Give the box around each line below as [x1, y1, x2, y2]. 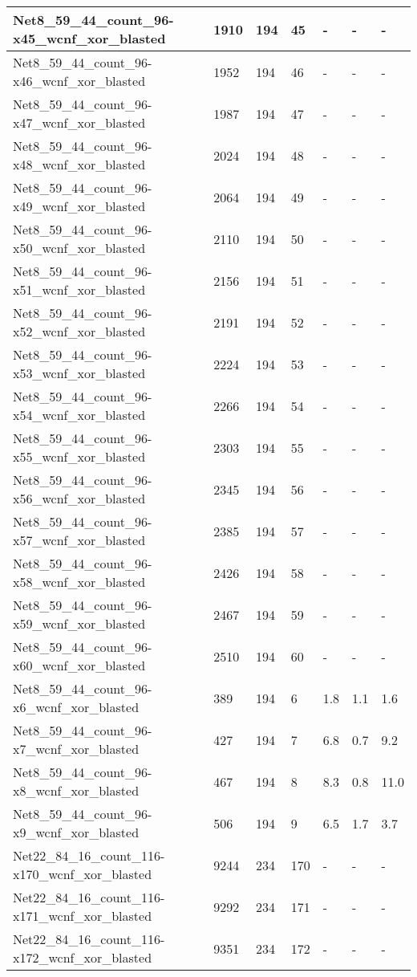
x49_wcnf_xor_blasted [13, 197, 146, 215]
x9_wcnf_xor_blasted [13, 823, 140, 841]
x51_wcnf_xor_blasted [13, 280, 146, 299]
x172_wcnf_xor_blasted [13, 948, 152, 967]
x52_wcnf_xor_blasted [13, 322, 146, 340]
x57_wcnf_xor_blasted [13, 531, 146, 549]
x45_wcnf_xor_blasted [13, 29, 166, 47]
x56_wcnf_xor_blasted [13, 489, 146, 507]
